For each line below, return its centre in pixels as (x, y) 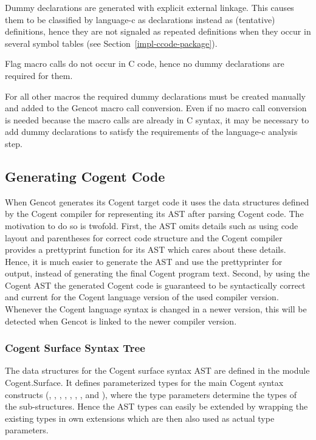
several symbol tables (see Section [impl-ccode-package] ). (111, 43)
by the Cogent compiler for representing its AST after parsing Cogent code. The (154, 214)
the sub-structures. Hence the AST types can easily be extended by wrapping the (156, 406)
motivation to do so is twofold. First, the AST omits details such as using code (152, 225)
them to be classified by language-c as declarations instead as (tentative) (140, 19)
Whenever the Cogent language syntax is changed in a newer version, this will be (156, 309)
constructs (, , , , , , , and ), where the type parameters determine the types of (151, 394)
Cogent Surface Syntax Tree (75, 348)
